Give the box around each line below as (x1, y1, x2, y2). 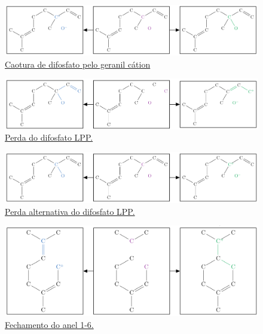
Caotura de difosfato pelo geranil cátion (5, 57, 151, 70)
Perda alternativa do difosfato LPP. (5, 205, 135, 217)
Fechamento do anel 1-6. (5, 318, 94, 330)
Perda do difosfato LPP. (5, 131, 93, 144)
